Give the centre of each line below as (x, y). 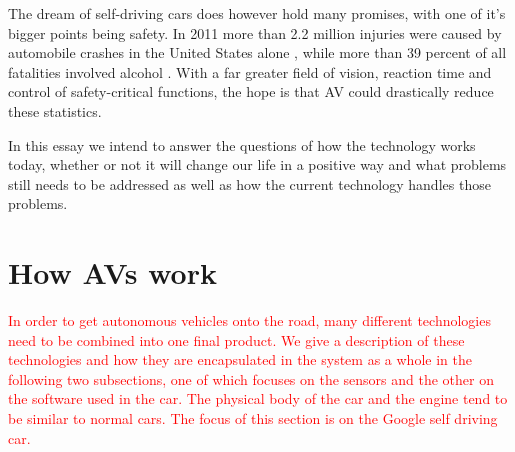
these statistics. (55, 110)
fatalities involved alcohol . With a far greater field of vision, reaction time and (250, 71)
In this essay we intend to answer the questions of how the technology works (242, 144)
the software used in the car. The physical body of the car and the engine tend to (258, 398)
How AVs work (112, 272)
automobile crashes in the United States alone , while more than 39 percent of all (257, 52)
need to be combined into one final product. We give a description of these (236, 339)
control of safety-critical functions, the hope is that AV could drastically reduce (251, 91)
